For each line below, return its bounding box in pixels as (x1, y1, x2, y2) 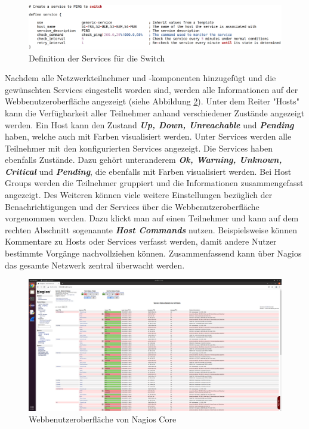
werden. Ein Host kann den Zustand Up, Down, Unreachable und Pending (5, 118, 294, 131)
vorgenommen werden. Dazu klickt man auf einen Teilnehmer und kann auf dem (5, 212, 299, 224)
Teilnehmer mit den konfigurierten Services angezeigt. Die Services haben (5, 141, 273, 154)
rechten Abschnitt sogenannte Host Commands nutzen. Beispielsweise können (5, 223, 297, 236)
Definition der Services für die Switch (29, 51, 165, 64)
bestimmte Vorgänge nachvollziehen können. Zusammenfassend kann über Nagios (5, 247, 302, 260)
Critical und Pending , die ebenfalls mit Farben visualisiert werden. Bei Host (5, 165, 292, 177)
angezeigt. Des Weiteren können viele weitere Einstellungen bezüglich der (5, 189, 273, 201)
